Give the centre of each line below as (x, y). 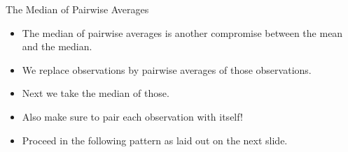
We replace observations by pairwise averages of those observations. (167, 69)
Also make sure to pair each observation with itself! (132, 116)
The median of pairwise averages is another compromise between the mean (182, 32)
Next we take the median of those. (96, 93)
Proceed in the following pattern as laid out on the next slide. (155, 140)
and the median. (57, 46)
